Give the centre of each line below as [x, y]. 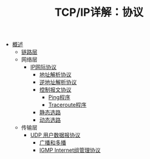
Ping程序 [60, 97]
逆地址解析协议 [58, 82]
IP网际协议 [43, 67]
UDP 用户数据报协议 [55, 135]
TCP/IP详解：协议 [99, 12]
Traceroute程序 [67, 105]
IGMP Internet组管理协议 [70, 150]
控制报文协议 [55, 90]
